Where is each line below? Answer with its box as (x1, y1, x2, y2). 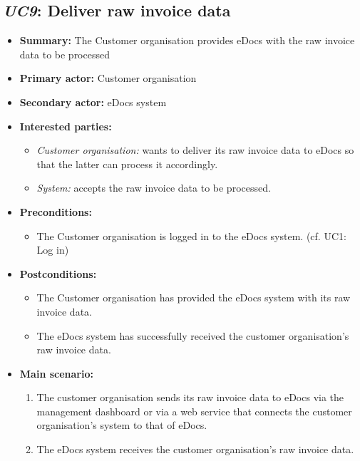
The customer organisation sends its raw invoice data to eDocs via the (36, 390, 344, 405)
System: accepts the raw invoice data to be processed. (36, 180, 271, 195)
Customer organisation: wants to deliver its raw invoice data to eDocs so (36, 143, 354, 157)
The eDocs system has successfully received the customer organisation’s (36, 328, 349, 343)
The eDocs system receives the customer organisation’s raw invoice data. (36, 442, 354, 457)
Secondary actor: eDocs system (19, 94, 167, 109)
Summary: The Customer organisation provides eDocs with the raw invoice (19, 33, 355, 48)
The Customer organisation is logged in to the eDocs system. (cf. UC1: (36, 228, 346, 243)
